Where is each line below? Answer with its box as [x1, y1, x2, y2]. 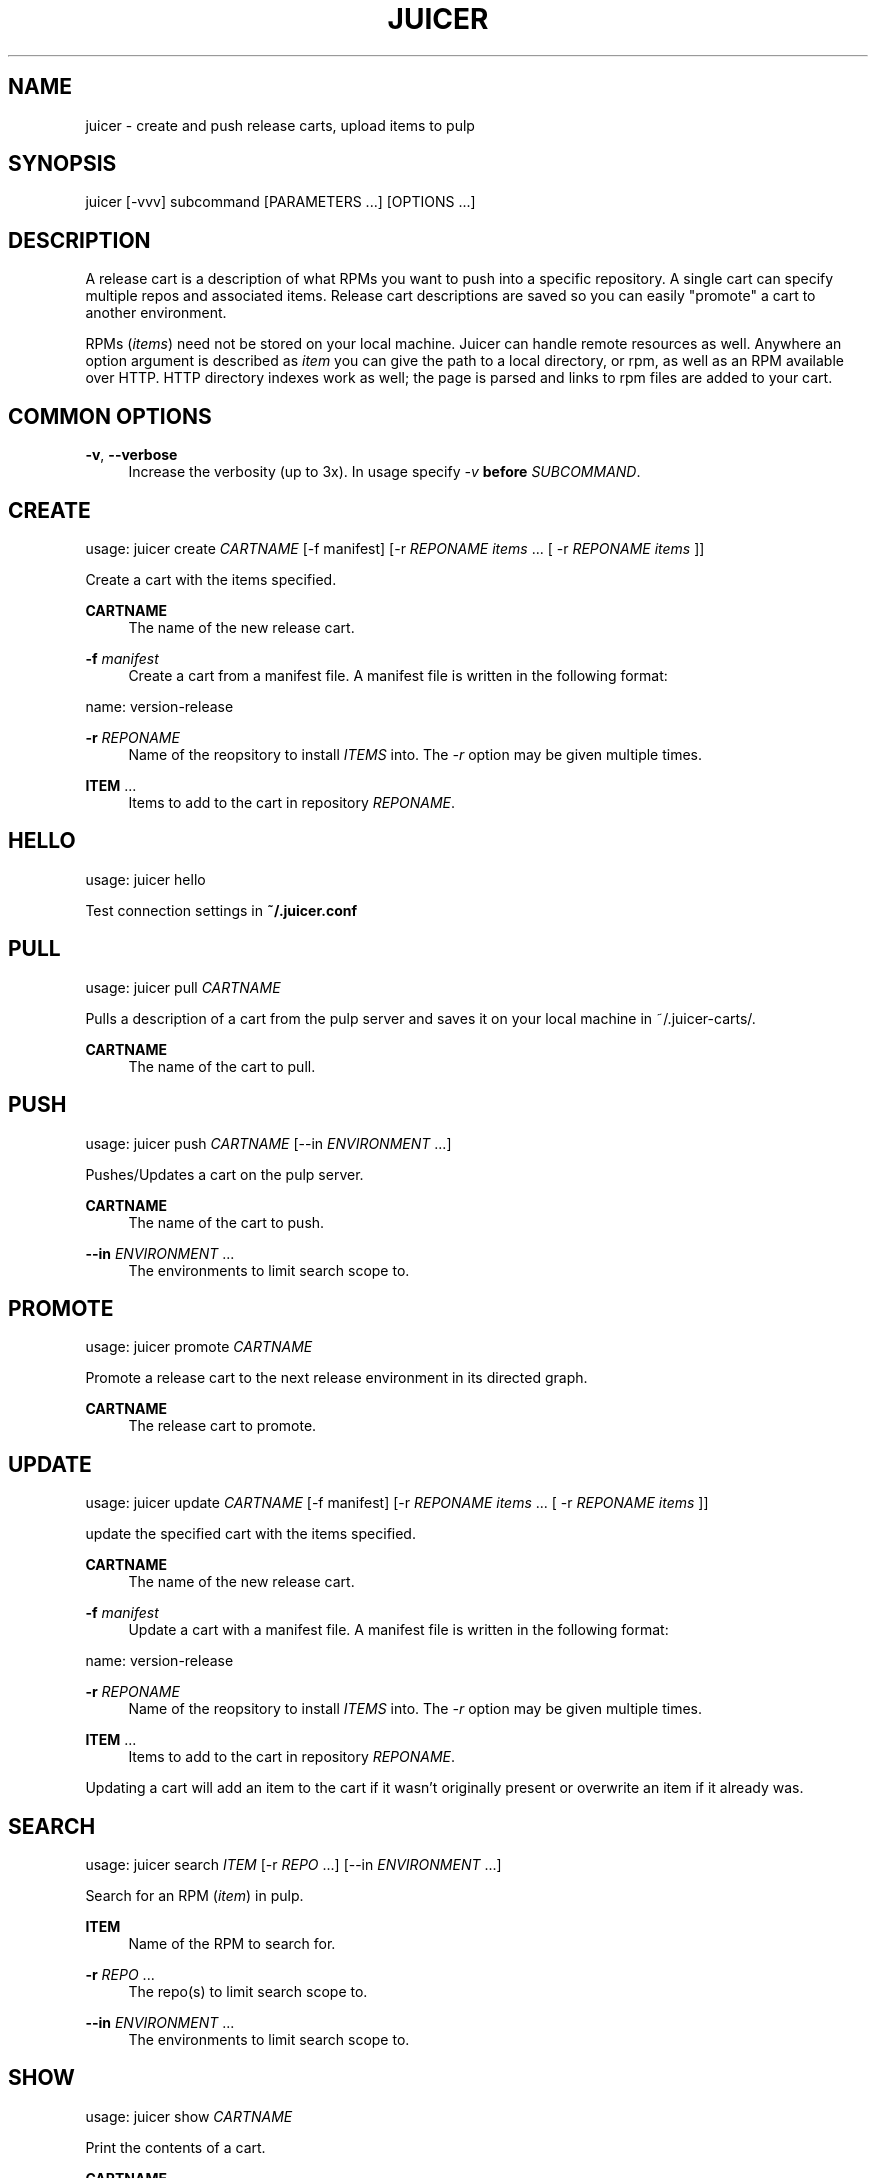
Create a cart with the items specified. [85, 570, 337, 588]
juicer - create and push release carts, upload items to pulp [85, 116, 475, 134]
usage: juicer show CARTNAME [85, 2107, 293, 2125]
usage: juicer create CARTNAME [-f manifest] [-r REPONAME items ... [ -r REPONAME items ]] [85, 539, 705, 557]
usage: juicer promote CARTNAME [85, 1338, 313, 1356]
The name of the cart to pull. [128, 1057, 316, 1075]
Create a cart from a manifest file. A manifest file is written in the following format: [128, 666, 668, 684]
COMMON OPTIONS [8, 403, 212, 429]
